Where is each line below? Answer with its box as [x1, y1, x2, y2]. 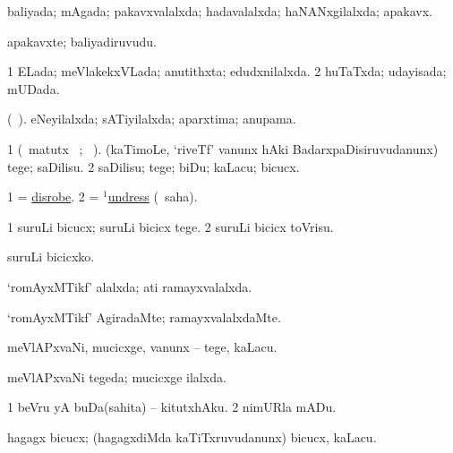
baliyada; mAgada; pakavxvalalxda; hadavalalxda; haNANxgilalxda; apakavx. [7, 2, 432, 20]
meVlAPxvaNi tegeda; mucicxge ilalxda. [7, 367, 226, 386]
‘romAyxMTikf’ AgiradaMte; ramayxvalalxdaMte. [7, 307, 281, 326]
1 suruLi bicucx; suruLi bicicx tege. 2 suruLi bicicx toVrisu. [7, 217, 334, 235]
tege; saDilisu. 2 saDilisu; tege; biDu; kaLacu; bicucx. [7, 157, 300, 175]
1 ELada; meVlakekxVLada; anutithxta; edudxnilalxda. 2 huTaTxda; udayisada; [7, 62, 447, 81]
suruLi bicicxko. [7, 247, 95, 266]
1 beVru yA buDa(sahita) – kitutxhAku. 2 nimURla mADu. [7, 397, 337, 416]
